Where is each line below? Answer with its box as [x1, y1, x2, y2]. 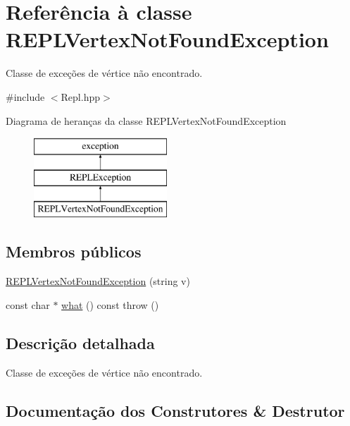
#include [6, 89, 45, 104]
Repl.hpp [61, 89, 101, 104]
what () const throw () [61, 297, 159, 312]
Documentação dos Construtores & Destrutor [6, 399, 345, 421]
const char [6, 297, 50, 312]
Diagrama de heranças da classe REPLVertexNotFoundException [6, 113, 287, 128]
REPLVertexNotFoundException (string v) [6, 274, 190, 288]
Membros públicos [6, 241, 142, 262]
